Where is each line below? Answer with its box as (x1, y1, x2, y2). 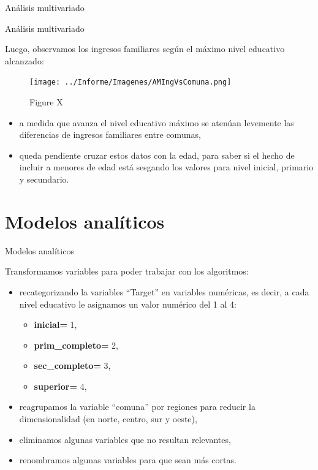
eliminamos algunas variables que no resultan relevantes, (19, 433, 231, 445)
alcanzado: (5, 54, 44, 67)
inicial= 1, (34, 318, 77, 331)
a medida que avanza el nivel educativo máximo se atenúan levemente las (19, 116, 294, 129)
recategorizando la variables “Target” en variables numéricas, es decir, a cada (19, 285, 309, 298)
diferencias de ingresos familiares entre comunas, (19, 128, 201, 141)
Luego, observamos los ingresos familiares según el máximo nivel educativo (5, 42, 285, 55)
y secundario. (19, 173, 69, 185)
